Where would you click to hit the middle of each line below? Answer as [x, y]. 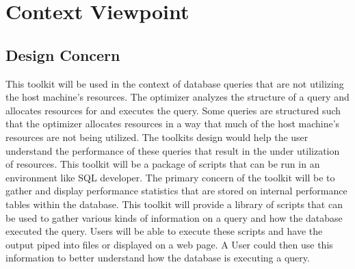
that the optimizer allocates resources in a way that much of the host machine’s [173, 124]
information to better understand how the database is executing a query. [158, 258]
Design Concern [63, 54]
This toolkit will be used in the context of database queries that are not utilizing [175, 83]
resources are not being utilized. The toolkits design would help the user [157, 137]
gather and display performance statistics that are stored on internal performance [176, 191]
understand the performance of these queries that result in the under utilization [173, 150]
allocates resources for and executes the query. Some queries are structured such [173, 110]
